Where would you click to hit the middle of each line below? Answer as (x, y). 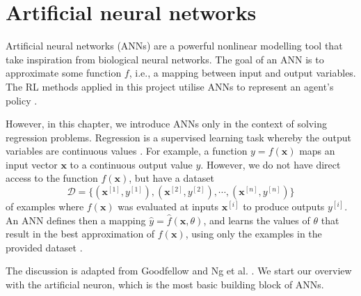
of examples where (45, 207)
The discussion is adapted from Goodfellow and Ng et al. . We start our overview (179, 271)
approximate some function (64, 73)
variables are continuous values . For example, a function (127, 151)
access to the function (52, 178)
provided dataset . (44, 247)
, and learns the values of (257, 220)
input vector (32, 164)
